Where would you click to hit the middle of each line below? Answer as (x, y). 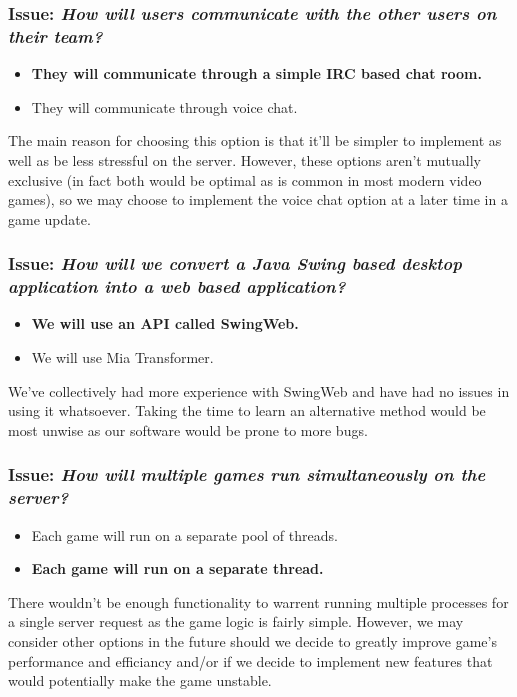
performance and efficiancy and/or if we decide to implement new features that (250, 660)
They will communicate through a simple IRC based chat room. (256, 73)
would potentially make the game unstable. (140, 680)
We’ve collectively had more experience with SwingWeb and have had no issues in (259, 390)
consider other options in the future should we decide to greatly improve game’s (252, 640)
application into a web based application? (177, 286)
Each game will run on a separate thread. (177, 568)
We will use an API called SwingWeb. (165, 323)
